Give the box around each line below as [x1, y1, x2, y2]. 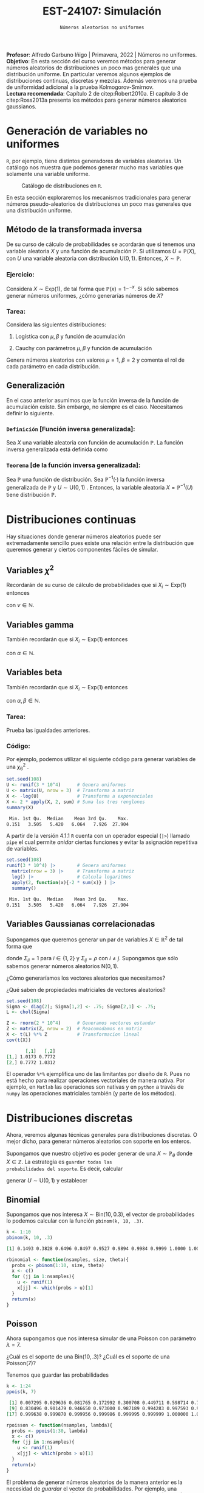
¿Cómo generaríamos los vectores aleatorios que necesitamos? [6, 974, 166, 982]
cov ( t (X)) [6, 1037, 32, 1043]
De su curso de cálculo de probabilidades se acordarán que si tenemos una [6, 241, 195, 248]
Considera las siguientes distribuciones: [6, 321, 106, 328]
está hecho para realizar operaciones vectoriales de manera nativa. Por [6, 1077, 185, 1084]
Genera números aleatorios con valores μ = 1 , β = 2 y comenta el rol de [6, 356, 185, 364]
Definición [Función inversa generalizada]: [6, 424, 135, 433]
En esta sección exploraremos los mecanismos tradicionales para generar [6, 194, 191, 201]
